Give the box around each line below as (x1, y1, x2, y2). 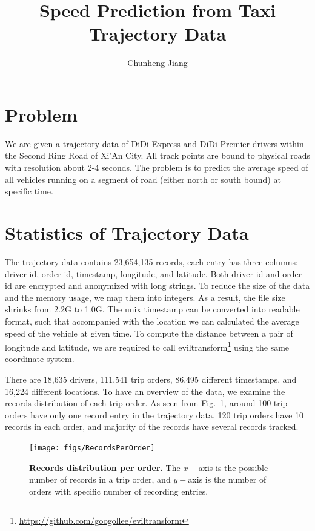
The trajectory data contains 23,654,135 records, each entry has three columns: (5, 255, 298, 268)
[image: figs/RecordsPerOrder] (29, 443, 155, 452)
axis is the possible (198, 461, 268, 473)
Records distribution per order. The (29, 461, 181, 473)
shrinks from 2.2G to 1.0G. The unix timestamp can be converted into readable (5, 303, 300, 315)
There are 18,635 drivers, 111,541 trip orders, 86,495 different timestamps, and (5, 372, 297, 385)
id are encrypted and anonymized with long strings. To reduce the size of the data (5, 279, 310, 292)
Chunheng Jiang (127, 56, 188, 69)
